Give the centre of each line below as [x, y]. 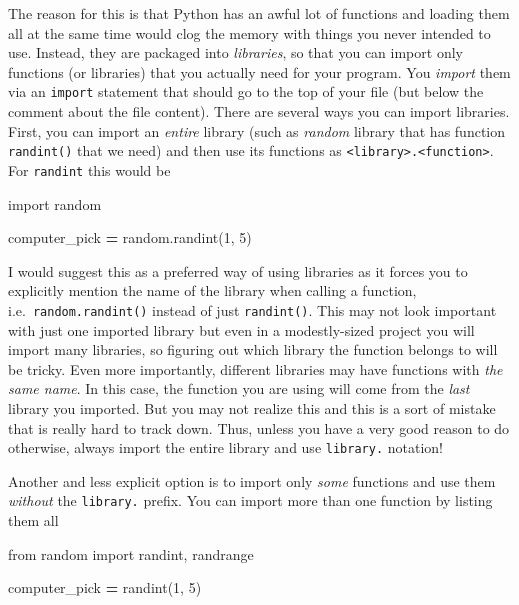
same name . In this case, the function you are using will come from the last [239, 388]
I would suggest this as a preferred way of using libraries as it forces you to [238, 270]
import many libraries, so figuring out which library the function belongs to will [253, 349]
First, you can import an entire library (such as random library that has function [257, 130]
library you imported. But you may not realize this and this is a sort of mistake [252, 407]
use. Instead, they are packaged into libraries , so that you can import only [235, 52]
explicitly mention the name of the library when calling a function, [212, 290]
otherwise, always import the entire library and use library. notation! [225, 447]
